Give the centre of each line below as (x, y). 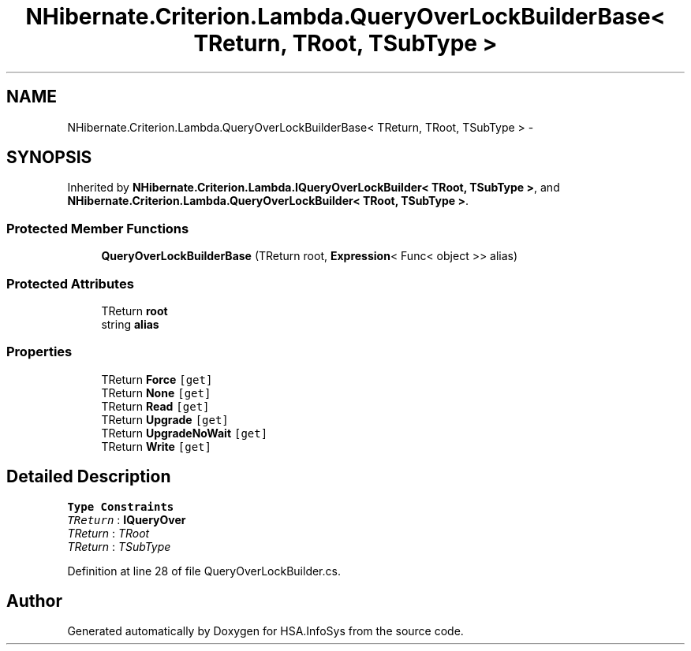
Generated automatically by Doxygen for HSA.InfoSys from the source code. (265, 631)
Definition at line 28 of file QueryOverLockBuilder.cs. (204, 571)
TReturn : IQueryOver (127, 519)
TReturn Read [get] (155, 406)
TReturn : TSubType (119, 546)
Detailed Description (89, 477)
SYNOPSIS (49, 158)
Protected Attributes (70, 283)
